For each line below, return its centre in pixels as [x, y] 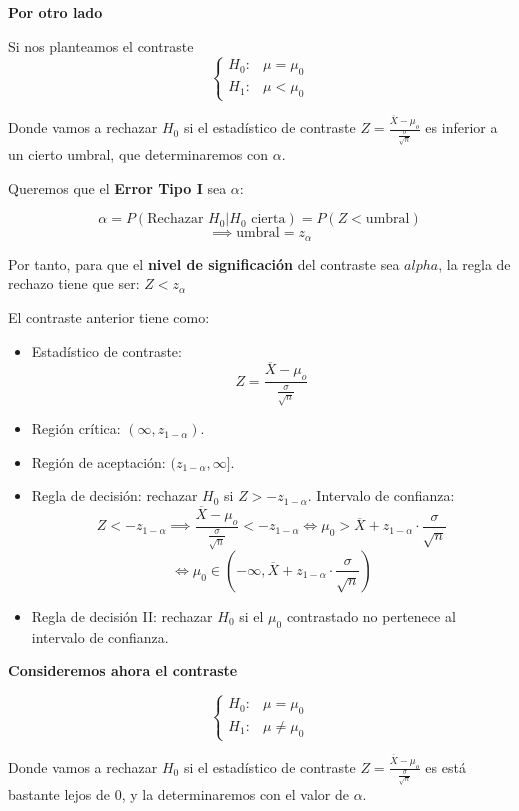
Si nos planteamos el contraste [101, 45]
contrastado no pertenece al [371, 615]
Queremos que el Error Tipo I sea [117, 187]
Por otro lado [55, 12]
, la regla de [474, 263]
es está [445, 766]
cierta [268, 219]
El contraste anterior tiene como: [109, 316]
